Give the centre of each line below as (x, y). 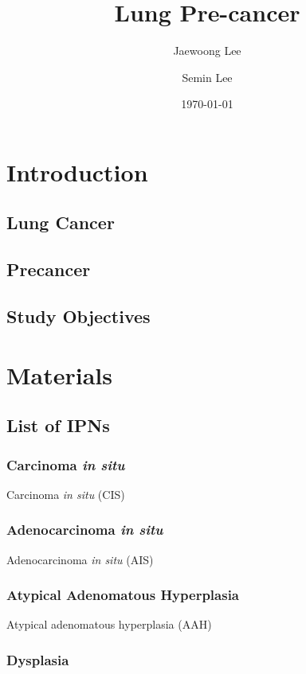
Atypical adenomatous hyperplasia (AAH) (109, 624)
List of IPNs (58, 425)
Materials (60, 374)
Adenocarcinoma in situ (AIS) (80, 559)
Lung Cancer (61, 222)
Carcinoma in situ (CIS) (66, 494)
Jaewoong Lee (207, 51)
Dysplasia (38, 659)
